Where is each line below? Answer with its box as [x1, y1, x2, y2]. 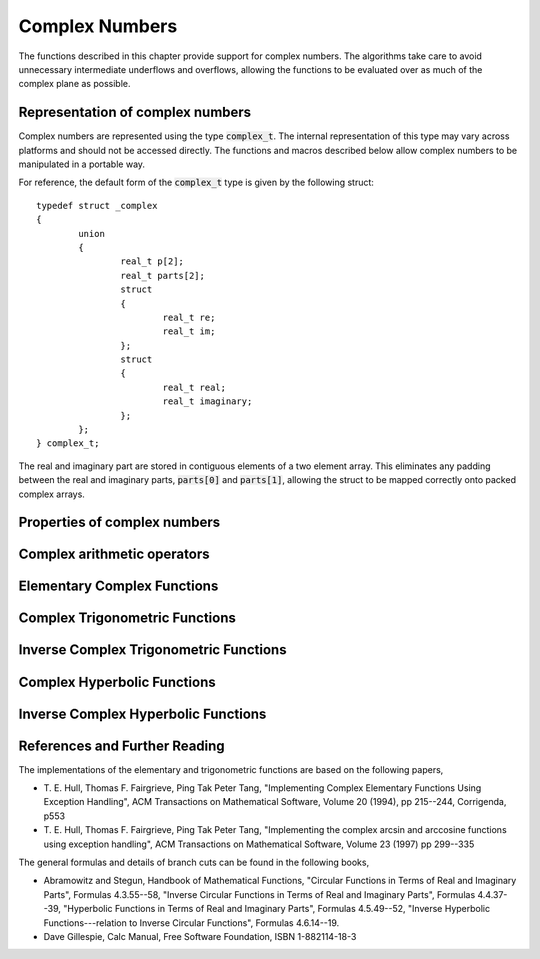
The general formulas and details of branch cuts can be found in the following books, [18, 856, 370, 868]
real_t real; [162, 381, 227, 393]
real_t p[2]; [120, 256, 185, 267]
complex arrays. [18, 488, 85, 500]
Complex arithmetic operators [18, 546, 210, 563]
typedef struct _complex [36, 200, 158, 211]
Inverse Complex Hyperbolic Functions [18, 705, 267, 722]
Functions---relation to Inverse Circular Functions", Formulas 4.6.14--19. [43, 916, 340, 929]
